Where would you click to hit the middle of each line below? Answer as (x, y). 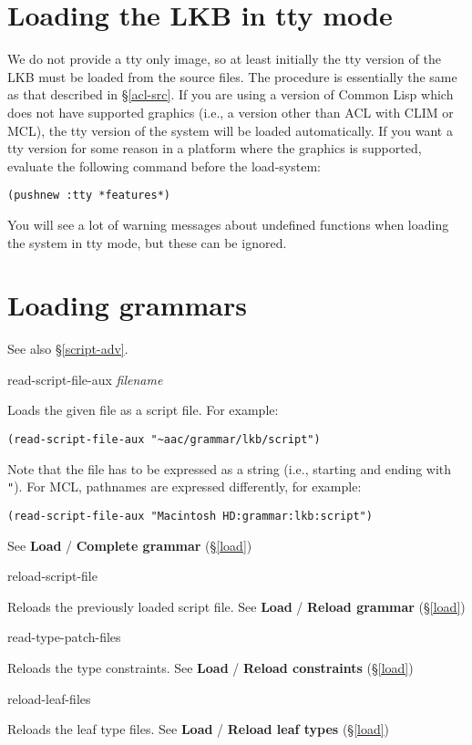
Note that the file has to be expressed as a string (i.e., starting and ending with (230, 468)
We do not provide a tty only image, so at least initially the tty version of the (224, 59)
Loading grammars (127, 305)
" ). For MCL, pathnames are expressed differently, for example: (185, 486)
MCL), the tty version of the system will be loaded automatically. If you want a (230, 130)
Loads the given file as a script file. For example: (143, 410)
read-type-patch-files (64, 637)
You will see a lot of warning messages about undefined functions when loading (228, 224)
